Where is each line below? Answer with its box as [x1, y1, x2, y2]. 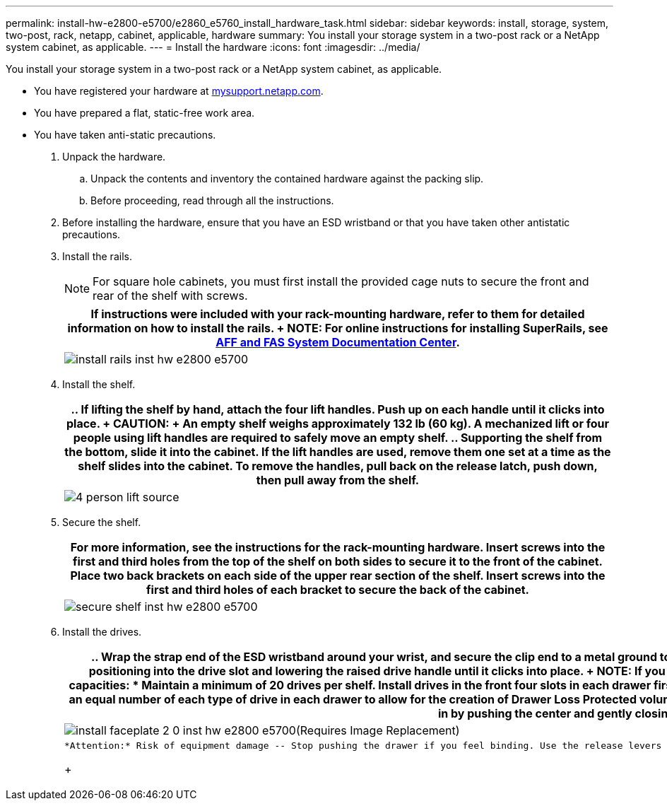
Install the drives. [62, 626, 142, 638]
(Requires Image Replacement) [295, 723, 460, 737]
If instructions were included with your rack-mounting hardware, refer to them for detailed [90, 307, 585, 321]
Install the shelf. [62, 378, 136, 390]
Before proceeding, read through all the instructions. [90, 194, 334, 206]
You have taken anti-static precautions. [34, 129, 216, 141]
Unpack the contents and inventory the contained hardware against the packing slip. [90, 173, 484, 185]
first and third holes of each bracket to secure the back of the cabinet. [146, 583, 529, 597]
